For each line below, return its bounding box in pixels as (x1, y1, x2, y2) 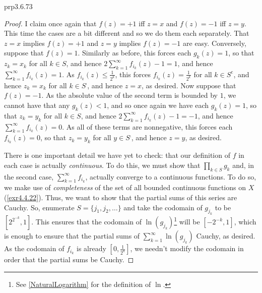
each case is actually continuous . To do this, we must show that (4, 159, 201, 170)
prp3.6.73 (4, 1, 33, 11)
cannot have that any (4, 100, 70, 110)
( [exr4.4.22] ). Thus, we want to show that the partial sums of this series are (4, 192, 237, 203)
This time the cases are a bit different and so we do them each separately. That (4, 28, 249, 38)
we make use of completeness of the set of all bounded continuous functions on (4, 182, 246, 193)
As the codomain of (4, 243, 64, 254)
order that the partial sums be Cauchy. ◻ (4, 254, 134, 265)
